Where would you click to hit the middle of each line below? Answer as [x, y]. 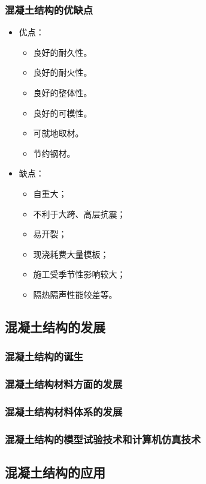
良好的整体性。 [63, 92]
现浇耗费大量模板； [71, 254]
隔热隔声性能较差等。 [75, 294]
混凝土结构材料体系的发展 [64, 411]
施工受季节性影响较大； [79, 274]
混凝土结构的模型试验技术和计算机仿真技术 [103, 439]
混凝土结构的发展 [55, 326]
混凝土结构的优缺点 [49, 9]
